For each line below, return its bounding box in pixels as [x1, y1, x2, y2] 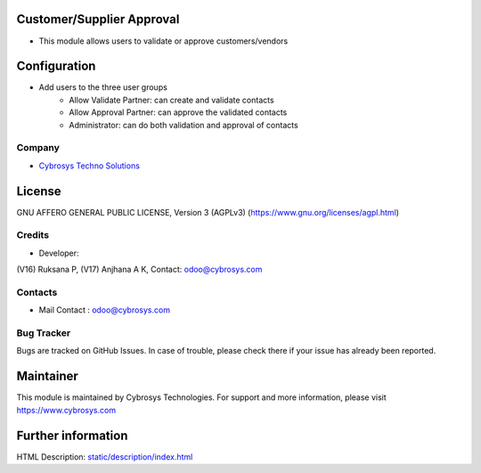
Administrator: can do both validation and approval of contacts [69, 119, 298, 130]
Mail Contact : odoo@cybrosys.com [38, 305, 171, 315]
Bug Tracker [16, 327, 71, 339]
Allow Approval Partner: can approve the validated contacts [69, 107, 288, 118]
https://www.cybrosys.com [16, 404, 116, 415]
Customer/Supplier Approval [16, 12, 180, 27]
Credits [16, 229, 49, 241]
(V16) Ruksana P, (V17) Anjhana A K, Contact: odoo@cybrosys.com [16, 264, 263, 275]
